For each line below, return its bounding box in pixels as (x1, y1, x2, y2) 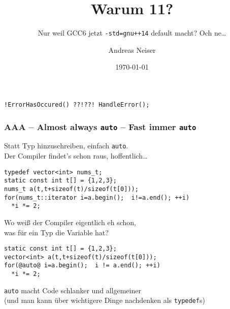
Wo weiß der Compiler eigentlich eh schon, (4, 217, 136, 227)
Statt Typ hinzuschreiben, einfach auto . (4, 140, 128, 151)
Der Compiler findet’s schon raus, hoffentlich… (4, 150, 148, 161)
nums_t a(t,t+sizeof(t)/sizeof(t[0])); (4, 185, 139, 193)
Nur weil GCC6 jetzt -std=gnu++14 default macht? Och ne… (38, 27, 226, 38)
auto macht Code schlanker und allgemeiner (4, 285, 141, 295)
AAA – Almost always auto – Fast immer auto (4, 120, 196, 133)
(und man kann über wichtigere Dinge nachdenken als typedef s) (4, 295, 205, 305)
